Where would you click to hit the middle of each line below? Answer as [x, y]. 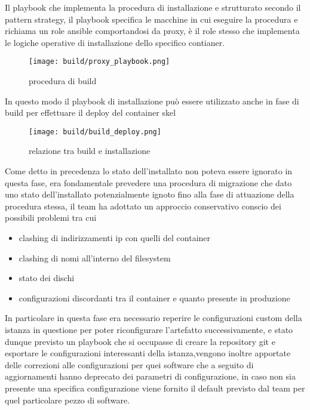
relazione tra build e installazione [90, 151]
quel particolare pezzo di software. [67, 400]
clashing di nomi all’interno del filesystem [95, 258]
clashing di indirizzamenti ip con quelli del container [115, 238]
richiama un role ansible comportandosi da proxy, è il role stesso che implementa [152, 31]
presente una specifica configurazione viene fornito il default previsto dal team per [155, 388]
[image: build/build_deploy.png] [95, 132]
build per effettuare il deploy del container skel [90, 112]
